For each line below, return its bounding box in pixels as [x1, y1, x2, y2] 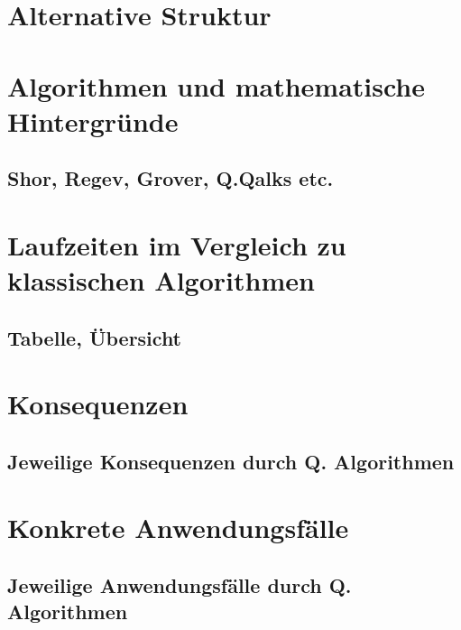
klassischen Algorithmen [7, 262, 315, 299]
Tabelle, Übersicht [7, 323, 182, 351]
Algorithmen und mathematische [7, 67, 426, 104]
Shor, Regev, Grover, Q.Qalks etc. [7, 164, 334, 192]
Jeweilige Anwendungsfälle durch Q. [7, 570, 352, 598]
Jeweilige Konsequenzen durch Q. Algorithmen [7, 447, 455, 475]
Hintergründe [7, 102, 179, 139]
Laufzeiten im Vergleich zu [7, 226, 346, 263]
